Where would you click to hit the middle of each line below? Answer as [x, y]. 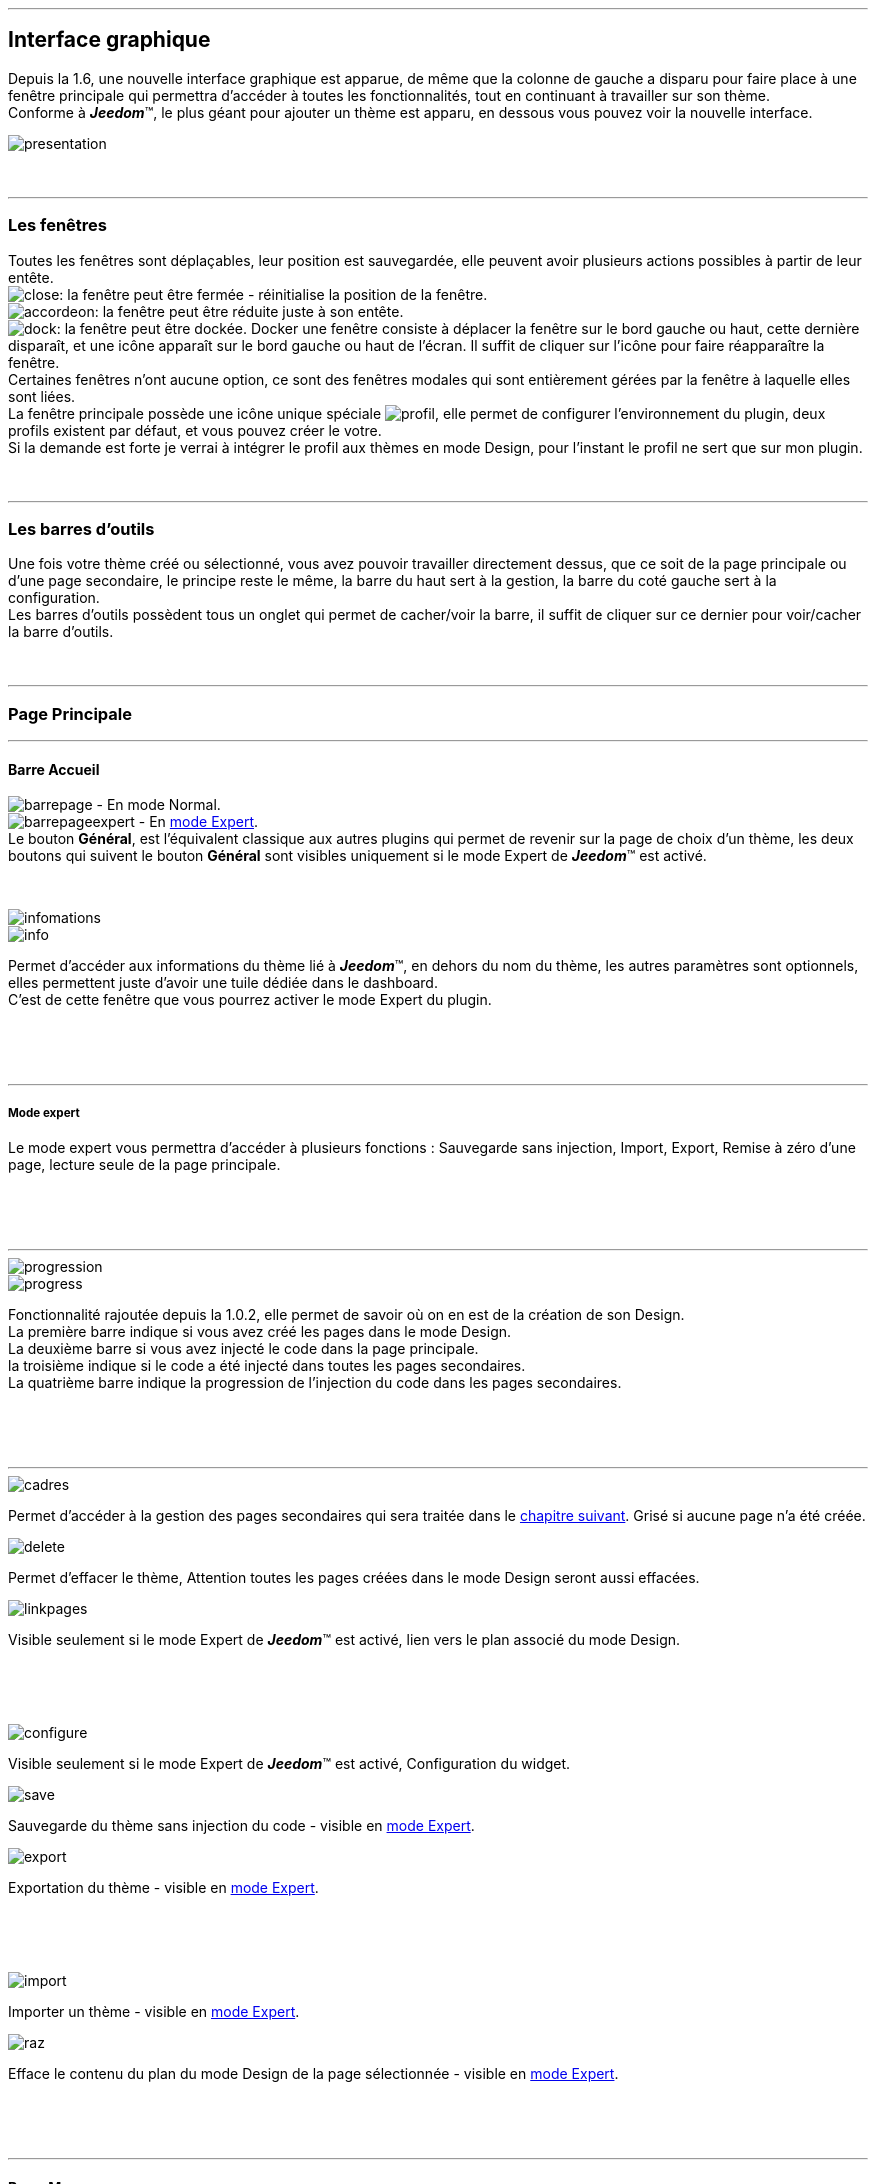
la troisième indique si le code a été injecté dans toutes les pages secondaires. [267, 1366]
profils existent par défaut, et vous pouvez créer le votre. [195, 430]
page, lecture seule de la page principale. [144, 1165]
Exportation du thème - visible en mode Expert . [163, 1888]
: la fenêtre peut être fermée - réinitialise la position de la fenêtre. [273, 294]
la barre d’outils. [61, 632]
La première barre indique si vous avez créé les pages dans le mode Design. [260, 1332]
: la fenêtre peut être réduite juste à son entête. [249, 311]
